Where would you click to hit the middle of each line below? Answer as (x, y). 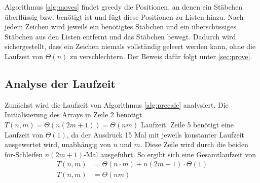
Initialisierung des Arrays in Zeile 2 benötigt (73, 115)
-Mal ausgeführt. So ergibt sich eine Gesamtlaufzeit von (170, 154)
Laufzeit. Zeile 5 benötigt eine (187, 124)
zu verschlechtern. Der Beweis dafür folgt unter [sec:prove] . (161, 56)
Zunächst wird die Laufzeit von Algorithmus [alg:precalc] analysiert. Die (117, 104)
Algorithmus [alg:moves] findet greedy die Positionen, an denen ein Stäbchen (124, 7)
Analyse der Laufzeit (60, 83)
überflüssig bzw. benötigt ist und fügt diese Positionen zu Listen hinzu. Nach (124, 16)
